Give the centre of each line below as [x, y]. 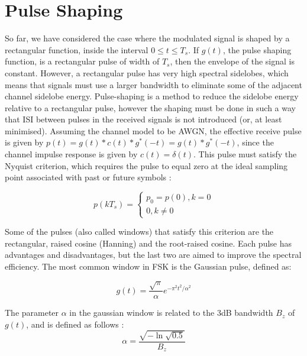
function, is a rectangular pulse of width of [82, 61]
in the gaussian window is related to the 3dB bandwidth [171, 313]
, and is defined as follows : [75, 324]
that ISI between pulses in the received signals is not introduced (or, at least [143, 119]
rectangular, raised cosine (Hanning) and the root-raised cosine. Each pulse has [148, 243]
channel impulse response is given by [71, 154]
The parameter [32, 313]
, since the [255, 142]
